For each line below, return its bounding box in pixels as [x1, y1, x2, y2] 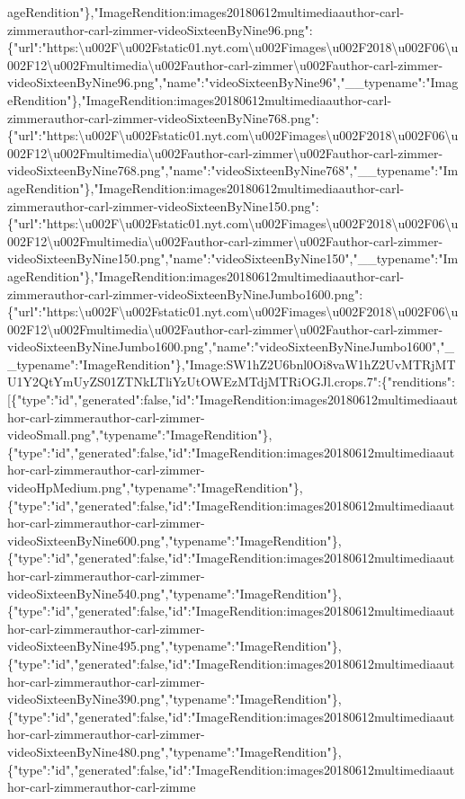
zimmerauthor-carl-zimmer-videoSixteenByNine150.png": [7, 196, 319, 215]
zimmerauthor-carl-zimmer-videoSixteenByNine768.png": [7, 108, 319, 127]
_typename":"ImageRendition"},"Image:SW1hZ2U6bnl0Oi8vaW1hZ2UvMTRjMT [7, 354, 456, 373]
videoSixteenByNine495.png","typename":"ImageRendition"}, [7, 636, 342, 655]
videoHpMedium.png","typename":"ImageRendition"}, [7, 478, 303, 497]
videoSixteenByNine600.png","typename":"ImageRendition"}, [7, 530, 342, 549]
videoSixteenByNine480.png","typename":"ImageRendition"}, [7, 741, 342, 760]
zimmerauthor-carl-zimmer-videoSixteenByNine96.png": [7, 20, 313, 39]
